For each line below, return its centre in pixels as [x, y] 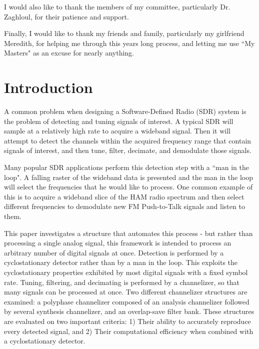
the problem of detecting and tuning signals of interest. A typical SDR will [119, 121]
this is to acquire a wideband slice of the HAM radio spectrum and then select [124, 196]
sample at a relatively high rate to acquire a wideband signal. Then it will [117, 131]
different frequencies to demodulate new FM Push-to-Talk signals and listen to [124, 206]
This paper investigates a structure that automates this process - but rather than [128, 233]
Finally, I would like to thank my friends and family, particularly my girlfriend [124, 33]
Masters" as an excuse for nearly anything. [69, 53]
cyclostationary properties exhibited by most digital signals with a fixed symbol [126, 272]
